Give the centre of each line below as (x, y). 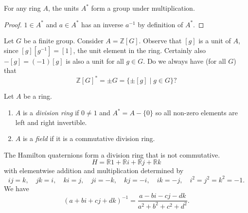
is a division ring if (51, 113)
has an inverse (102, 24)
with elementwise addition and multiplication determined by (94, 170)
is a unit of (215, 41)
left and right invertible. (51, 122)
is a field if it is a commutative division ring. (89, 138)
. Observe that (160, 41)
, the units (63, 8)
